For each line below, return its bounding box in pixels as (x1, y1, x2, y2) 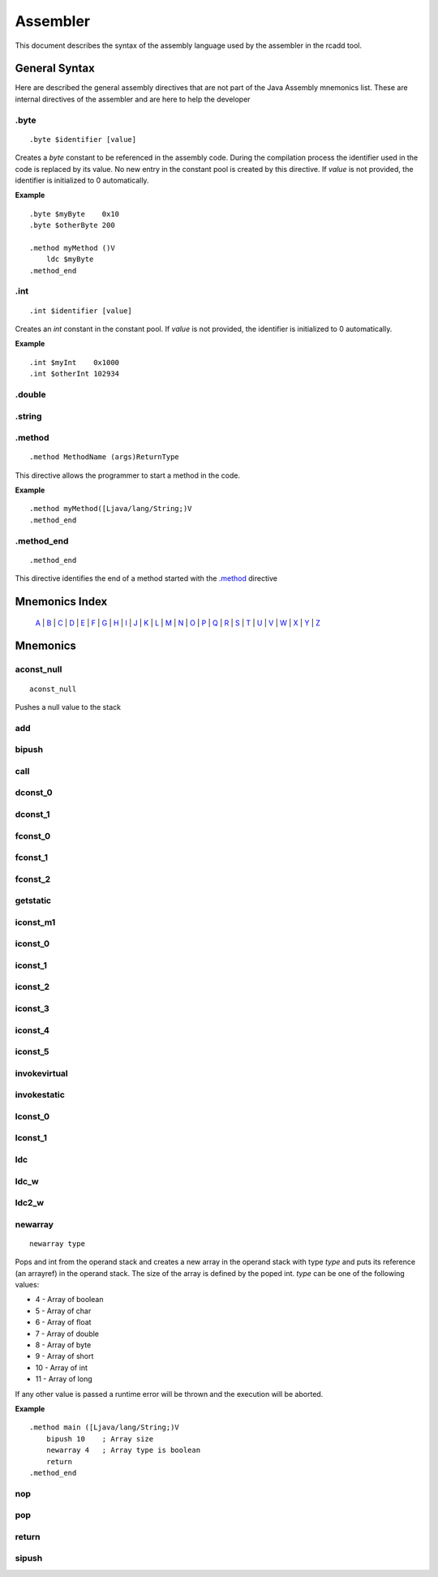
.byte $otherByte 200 (29, 221, 115, 230)
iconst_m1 (15, 917, 56, 928)
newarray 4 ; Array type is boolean (45, 1446, 201, 1455)
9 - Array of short (35, 1351, 94, 1361)
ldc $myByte (45, 255, 94, 264)
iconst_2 (15, 982, 50, 993)
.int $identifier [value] (29, 306, 133, 316)
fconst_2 (15, 873, 51, 884)
